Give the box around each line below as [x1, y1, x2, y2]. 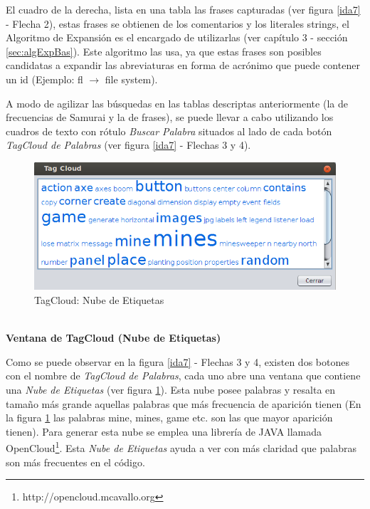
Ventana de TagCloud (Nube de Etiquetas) [6, 330, 221, 345]
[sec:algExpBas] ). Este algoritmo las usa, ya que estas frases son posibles [6, 43, 322, 58]
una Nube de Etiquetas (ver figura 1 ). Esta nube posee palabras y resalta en [6, 382, 336, 397]
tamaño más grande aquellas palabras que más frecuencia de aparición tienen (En [6, 396, 361, 411]
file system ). [105, 71, 158, 86]
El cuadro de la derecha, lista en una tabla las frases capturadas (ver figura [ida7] [6, 2, 361, 16]
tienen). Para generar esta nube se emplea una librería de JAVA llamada [6, 424, 322, 439]
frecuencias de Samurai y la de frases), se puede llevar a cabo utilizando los [6, 110, 334, 125]
